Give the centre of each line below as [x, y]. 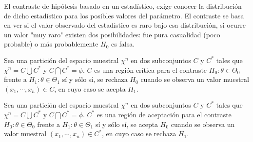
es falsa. [123, 44]
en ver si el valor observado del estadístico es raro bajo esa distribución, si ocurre [125, 25]
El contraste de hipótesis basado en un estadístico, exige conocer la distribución [123, 6]
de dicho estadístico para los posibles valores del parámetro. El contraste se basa [124, 15]
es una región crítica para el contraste [151, 70]
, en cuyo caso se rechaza [139, 134]
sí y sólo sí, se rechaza [95, 79]
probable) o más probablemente [51, 44]
